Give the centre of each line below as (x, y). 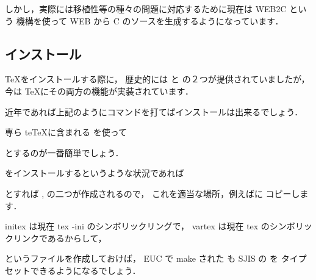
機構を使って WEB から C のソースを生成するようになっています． (150, 20)
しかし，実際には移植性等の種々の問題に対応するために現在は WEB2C (146, 9)
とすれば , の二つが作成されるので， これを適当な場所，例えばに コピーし (153, 193)
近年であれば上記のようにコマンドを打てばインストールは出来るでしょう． (154, 111)
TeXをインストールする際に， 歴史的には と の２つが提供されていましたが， (157, 79)
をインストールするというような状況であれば (95, 173)
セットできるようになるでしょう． (73, 270)
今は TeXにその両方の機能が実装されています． (99, 91)
